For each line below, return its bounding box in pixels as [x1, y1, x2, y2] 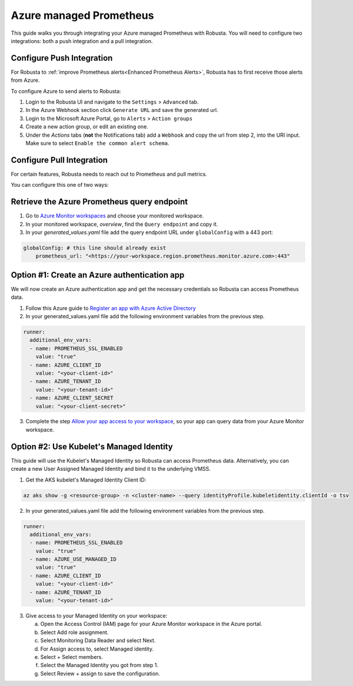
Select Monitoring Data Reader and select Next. [40, 637, 156, 644]
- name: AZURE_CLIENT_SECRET [29, 395, 114, 401]
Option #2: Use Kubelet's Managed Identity [11, 441, 173, 451]
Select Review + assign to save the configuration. [40, 669, 160, 677]
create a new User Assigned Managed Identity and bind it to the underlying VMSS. [11, 466, 211, 473]
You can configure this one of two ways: [11, 182, 109, 189]
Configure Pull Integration [11, 155, 108, 165]
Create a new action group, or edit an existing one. [25, 123, 148, 130]
